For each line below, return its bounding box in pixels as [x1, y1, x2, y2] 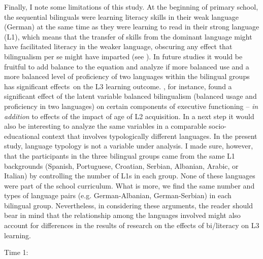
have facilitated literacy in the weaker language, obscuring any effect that [4, 41, 233, 52]
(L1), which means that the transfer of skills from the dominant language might [4, 31, 252, 42]
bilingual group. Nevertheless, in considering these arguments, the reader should [4, 200, 253, 210]
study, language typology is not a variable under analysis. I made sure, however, [4, 140, 253, 151]
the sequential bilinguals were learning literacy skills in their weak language [4, 11, 239, 22]
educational [4, 130, 40, 141]
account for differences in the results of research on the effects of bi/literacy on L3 [4, 220, 259, 231]
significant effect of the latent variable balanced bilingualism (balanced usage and [4, 91, 257, 101]
